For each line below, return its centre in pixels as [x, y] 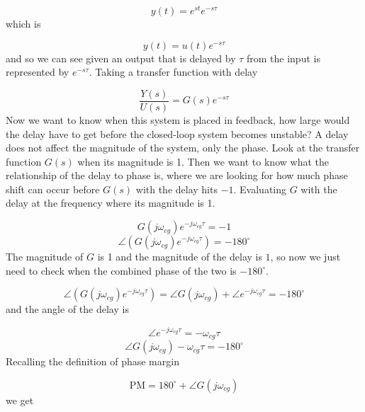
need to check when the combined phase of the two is [121, 270]
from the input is [283, 58]
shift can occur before [53, 189]
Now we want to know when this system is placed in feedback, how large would [178, 119]
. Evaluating [260, 189]
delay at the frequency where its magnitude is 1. [111, 203]
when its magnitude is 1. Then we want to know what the [203, 161]
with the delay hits [176, 189]
